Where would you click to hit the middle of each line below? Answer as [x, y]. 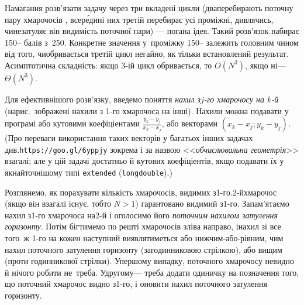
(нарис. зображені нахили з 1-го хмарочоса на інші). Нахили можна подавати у [147, 110]
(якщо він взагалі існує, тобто [58, 203]
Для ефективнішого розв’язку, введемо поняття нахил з [103, 99]
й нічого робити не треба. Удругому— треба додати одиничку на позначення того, [152, 272]
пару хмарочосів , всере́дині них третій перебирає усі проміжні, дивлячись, [139, 19]
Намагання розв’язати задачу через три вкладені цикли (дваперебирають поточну [149, 8]
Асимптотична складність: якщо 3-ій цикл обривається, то [108, 65]
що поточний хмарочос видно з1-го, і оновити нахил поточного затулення [136, 284]
